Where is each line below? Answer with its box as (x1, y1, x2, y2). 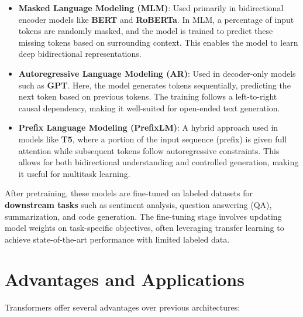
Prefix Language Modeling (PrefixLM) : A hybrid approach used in (18, 121, 278, 134)
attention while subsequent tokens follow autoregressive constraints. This (18, 144, 280, 156)
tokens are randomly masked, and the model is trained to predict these (18, 25, 273, 37)
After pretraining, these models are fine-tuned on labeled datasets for (5, 187, 253, 199)
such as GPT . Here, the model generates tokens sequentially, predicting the (18, 79, 291, 91)
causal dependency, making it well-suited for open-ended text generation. (18, 101, 280, 114)
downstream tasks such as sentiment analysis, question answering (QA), (5, 198, 272, 210)
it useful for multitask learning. (18, 167, 130, 179)
